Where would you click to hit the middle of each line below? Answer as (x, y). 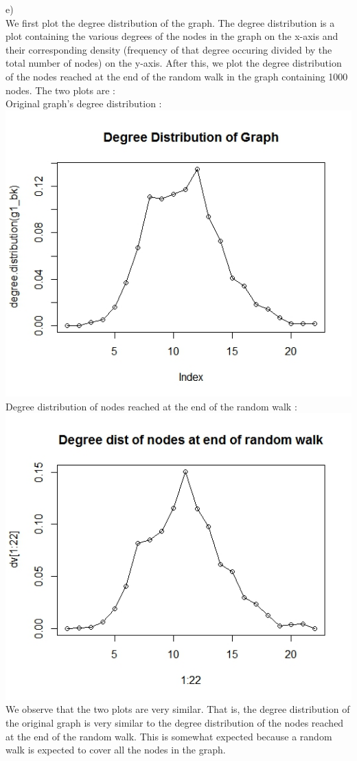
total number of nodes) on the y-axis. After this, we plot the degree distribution (174, 63)
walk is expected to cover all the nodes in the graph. (116, 750)
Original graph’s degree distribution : (84, 103)
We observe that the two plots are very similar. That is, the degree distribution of (178, 709)
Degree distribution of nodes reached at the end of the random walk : (151, 406)
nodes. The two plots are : (61, 90)
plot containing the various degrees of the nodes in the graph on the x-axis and (172, 36)
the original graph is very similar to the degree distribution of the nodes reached (175, 723)
